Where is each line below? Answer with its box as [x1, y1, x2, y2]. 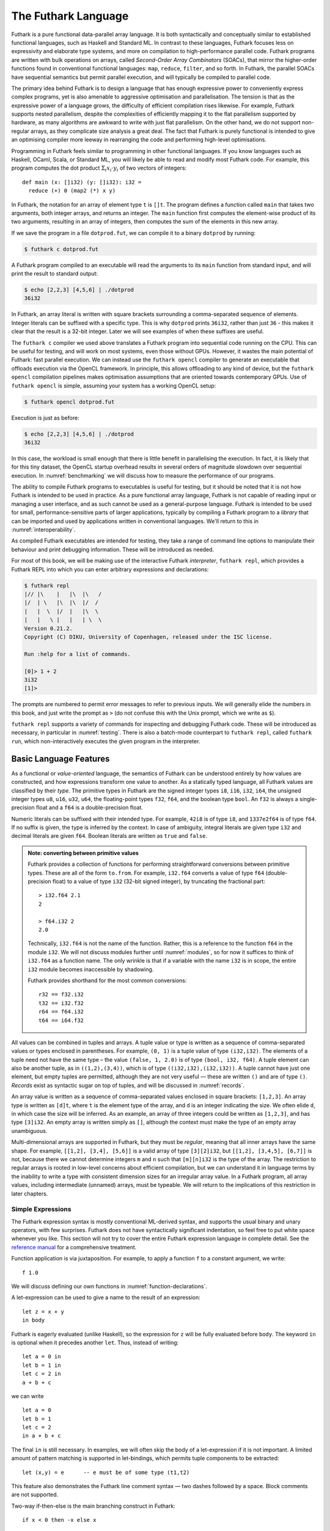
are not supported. [11, 1491, 59, 1499]
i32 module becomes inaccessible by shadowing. [28, 965, 154, 973]
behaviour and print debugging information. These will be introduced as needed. [11, 546, 215, 553]
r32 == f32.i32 [38, 991, 84, 998]
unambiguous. [11, 1127, 48, 1134]
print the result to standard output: [11, 270, 98, 277]
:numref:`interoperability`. [11, 526, 76, 533]
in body [22, 1317, 45, 1324]
